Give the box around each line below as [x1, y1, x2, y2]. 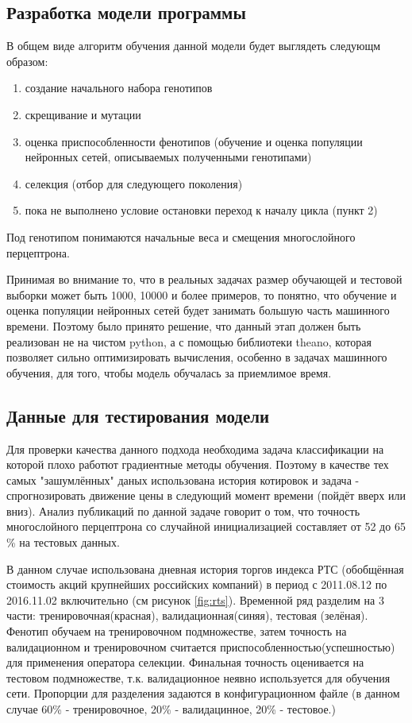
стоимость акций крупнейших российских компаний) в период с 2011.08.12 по [6, 576, 387, 593]
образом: [6, 52, 48, 69]
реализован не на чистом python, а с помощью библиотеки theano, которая [6, 333, 372, 350]
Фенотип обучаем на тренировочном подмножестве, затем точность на [6, 623, 347, 640]
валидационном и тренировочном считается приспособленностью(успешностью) [6, 638, 395, 655]
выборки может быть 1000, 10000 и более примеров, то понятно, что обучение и [6, 286, 397, 303]
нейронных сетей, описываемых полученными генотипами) [25, 149, 312, 165]
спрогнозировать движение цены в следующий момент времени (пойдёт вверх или [6, 487, 406, 504]
